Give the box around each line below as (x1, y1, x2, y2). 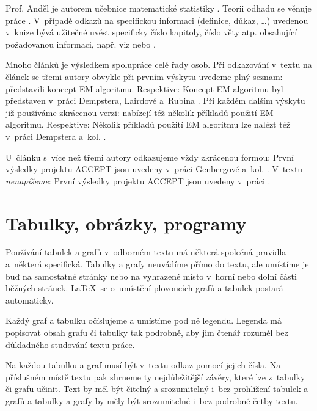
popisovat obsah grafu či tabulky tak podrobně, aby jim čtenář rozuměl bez (5, 326, 288, 338)
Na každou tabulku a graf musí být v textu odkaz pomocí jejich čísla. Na (5, 358, 281, 371)
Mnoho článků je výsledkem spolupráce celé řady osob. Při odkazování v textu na (5, 58, 312, 71)
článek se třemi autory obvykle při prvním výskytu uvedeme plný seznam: (5, 70, 283, 82)
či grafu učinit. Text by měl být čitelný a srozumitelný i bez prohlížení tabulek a (5, 382, 308, 395)
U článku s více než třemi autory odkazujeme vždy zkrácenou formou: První (5, 150, 294, 163)
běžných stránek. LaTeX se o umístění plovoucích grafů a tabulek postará (5, 282, 283, 294)
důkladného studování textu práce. (5, 338, 135, 351)
